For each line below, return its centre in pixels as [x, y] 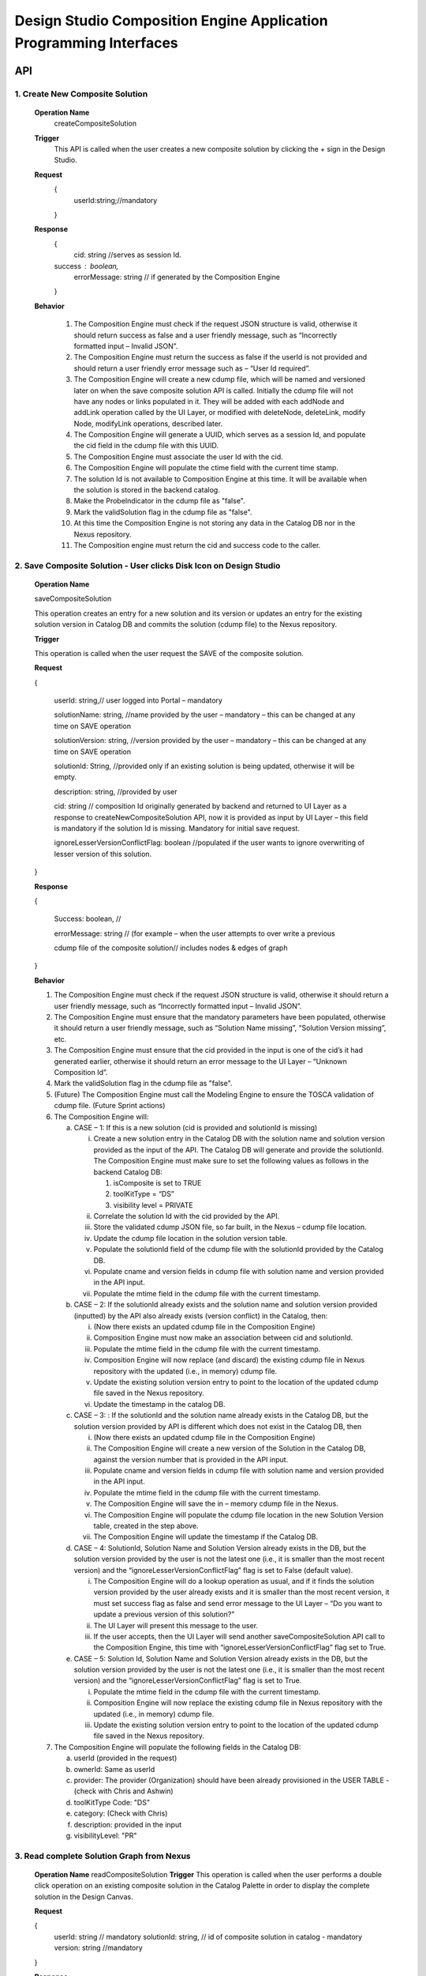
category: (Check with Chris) [121, 1813]
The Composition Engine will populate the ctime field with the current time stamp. [206, 468]
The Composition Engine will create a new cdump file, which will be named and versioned [220, 379]
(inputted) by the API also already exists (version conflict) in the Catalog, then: [201, 1315]
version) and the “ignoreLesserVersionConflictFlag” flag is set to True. [188, 1680]
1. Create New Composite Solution [81, 93]
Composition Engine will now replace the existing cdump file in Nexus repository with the [238, 1703]
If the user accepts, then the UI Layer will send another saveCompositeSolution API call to [239, 1636]
